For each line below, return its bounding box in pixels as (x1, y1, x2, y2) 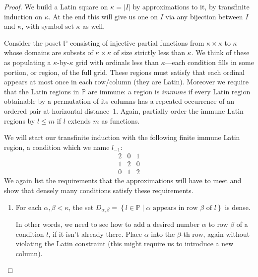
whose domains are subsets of (4, 47, 93, 58)
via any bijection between (165, 11, 243, 21)
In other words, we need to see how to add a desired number (15, 219, 199, 229)
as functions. (101, 115, 140, 126)
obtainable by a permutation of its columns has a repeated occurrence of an (4, 96, 234, 106)
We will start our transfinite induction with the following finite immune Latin (4, 132, 240, 142)
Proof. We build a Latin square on (4, 1, 108, 11)
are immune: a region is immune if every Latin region (88, 86, 251, 96)
